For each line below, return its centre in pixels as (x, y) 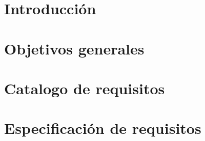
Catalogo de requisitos (85, 88)
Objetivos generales (74, 48)
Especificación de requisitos (103, 128)
